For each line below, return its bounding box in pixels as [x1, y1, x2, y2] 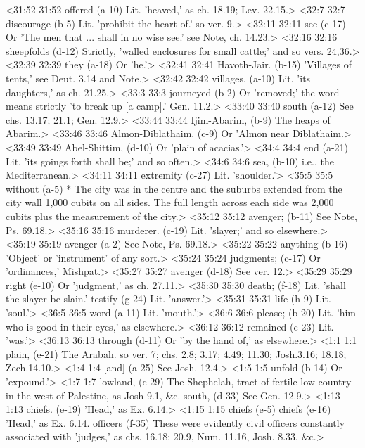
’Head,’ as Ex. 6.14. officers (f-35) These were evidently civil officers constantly [6, 415, 345, 430]
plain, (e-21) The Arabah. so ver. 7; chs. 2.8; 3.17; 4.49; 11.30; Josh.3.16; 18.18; [6, 346, 347, 361]
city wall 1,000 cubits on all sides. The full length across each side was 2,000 [6, 195, 334, 210]
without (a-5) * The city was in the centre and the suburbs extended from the [6, 181, 342, 196]
